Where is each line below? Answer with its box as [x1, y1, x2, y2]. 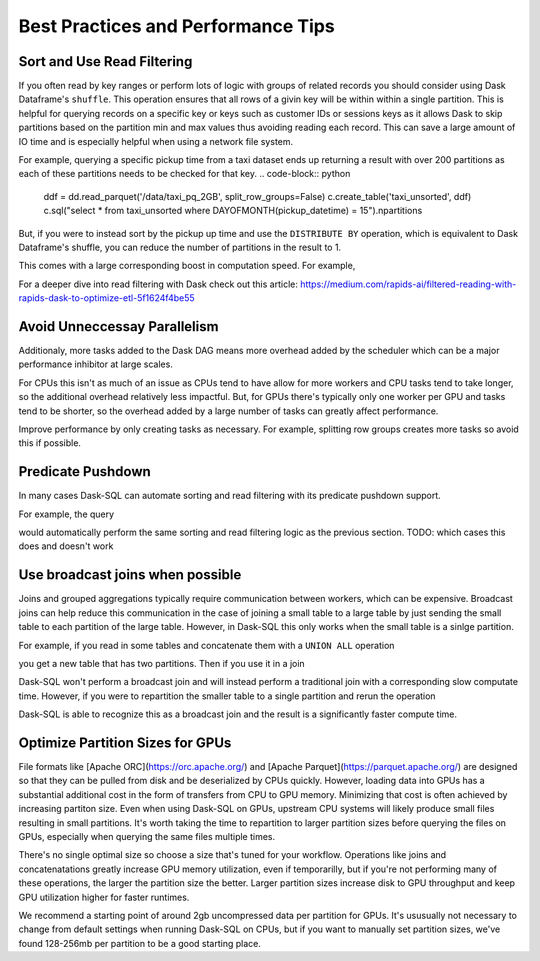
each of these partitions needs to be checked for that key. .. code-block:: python [18, 168, 351, 180]
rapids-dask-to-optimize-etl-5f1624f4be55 [18, 292, 195, 304]
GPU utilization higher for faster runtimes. [18, 891, 190, 903]
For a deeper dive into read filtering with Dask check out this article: [18, 278, 299, 290]
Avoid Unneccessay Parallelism [18, 318, 219, 335]
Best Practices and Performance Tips [18, 15, 335, 37]
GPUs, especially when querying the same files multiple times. [18, 830, 276, 842]
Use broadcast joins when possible [18, 566, 242, 584]
